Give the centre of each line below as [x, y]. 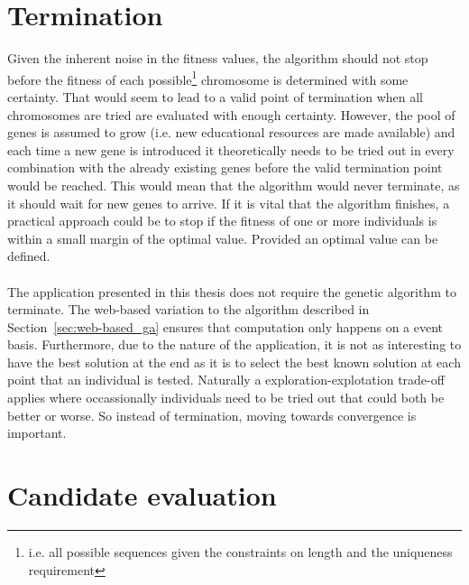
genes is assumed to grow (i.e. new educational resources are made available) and [231, 132]
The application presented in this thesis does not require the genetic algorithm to [232, 291]
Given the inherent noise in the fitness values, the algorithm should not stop [218, 58]
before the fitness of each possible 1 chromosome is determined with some [208, 78]
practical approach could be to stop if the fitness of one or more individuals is [222, 221]
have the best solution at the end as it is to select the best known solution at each [234, 362]
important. [37, 433]
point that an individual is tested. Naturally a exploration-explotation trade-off [226, 380]
